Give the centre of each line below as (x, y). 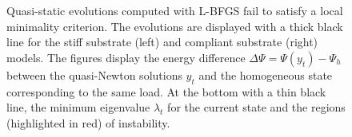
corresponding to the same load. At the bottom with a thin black (166, 91)
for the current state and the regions (256, 107)
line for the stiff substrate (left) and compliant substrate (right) (162, 42)
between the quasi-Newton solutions (94, 74)
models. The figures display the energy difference (126, 57)
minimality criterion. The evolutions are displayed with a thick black (175, 26)
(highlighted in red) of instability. (88, 122)
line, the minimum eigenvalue (78, 107)
